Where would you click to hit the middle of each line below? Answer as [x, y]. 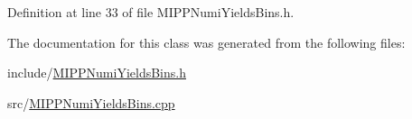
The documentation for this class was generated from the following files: [206, 42]
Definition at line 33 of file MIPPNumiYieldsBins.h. [151, 12]
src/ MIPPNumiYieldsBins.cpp [91, 102]
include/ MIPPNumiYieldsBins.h [97, 73]
